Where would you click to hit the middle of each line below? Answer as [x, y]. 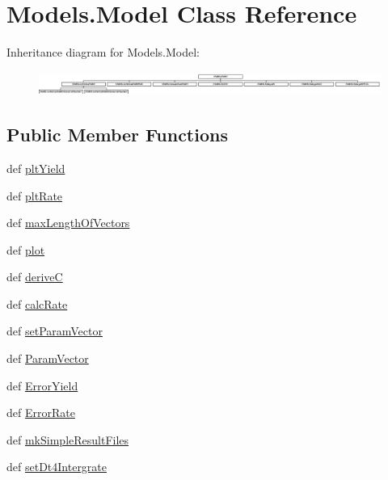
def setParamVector [55, 331]
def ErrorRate [41, 413]
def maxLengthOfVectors [68, 223]
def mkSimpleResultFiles [68, 439]
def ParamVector [48, 358]
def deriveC [35, 277]
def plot [26, 249]
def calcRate [37, 303]
